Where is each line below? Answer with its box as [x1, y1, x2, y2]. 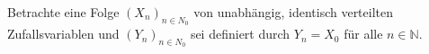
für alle [344, 24, 383, 43]
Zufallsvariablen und [7, 24, 120, 43]
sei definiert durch [190, 24, 290, 43]
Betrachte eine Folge [7, 3, 120, 21]
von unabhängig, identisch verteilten [193, 3, 394, 21]
